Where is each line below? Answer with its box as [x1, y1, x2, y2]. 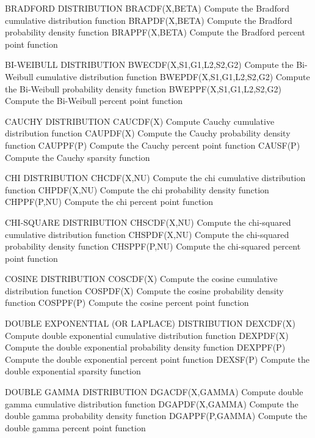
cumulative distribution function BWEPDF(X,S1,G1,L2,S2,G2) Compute [36, 70, 310, 83]
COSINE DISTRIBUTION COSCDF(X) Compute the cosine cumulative [5, 272, 278, 285]
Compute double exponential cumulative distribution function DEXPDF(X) [5, 328, 289, 341]
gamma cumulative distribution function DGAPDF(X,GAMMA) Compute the [5, 397, 299, 410]
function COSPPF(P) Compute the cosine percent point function [5, 296, 249, 309]
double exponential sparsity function [5, 365, 141, 377]
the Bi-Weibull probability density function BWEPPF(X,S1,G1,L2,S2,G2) [5, 82, 281, 95]
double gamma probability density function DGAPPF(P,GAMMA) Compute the [5, 409, 307, 422]
